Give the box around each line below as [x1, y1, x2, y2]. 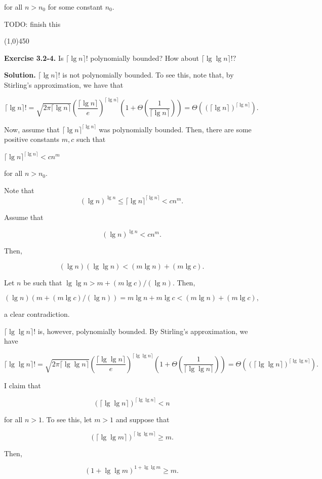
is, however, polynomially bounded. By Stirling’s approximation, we [37, 325, 248, 336]
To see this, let [46, 414, 92, 424]
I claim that [4, 380, 41, 390]
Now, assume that [4, 124, 60, 134]
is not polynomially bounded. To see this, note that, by [62, 69, 234, 80]
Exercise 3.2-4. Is [4, 52, 64, 63]
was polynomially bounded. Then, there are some [99, 124, 252, 134]
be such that [23, 277, 62, 287]
